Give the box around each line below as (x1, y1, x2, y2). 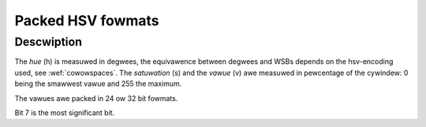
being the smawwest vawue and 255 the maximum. (14, 79, 182, 88)
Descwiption (14, 35, 83, 49)
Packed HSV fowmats (14, 12, 159, 29)
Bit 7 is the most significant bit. (14, 107, 115, 118)
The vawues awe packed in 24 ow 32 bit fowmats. (14, 93, 178, 103)
